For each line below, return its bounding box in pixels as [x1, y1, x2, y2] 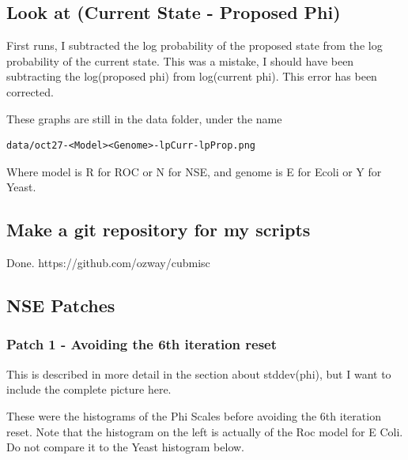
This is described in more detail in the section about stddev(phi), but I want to [6, 365, 391, 382]
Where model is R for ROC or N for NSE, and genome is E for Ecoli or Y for [6, 163, 382, 179]
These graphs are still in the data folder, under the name [6, 110, 282, 126]
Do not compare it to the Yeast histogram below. [6, 439, 245, 455]
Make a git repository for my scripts [6, 217, 311, 242]
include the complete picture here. [6, 381, 172, 398]
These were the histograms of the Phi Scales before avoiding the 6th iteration [6, 407, 381, 424]
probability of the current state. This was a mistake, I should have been [6, 52, 354, 69]
